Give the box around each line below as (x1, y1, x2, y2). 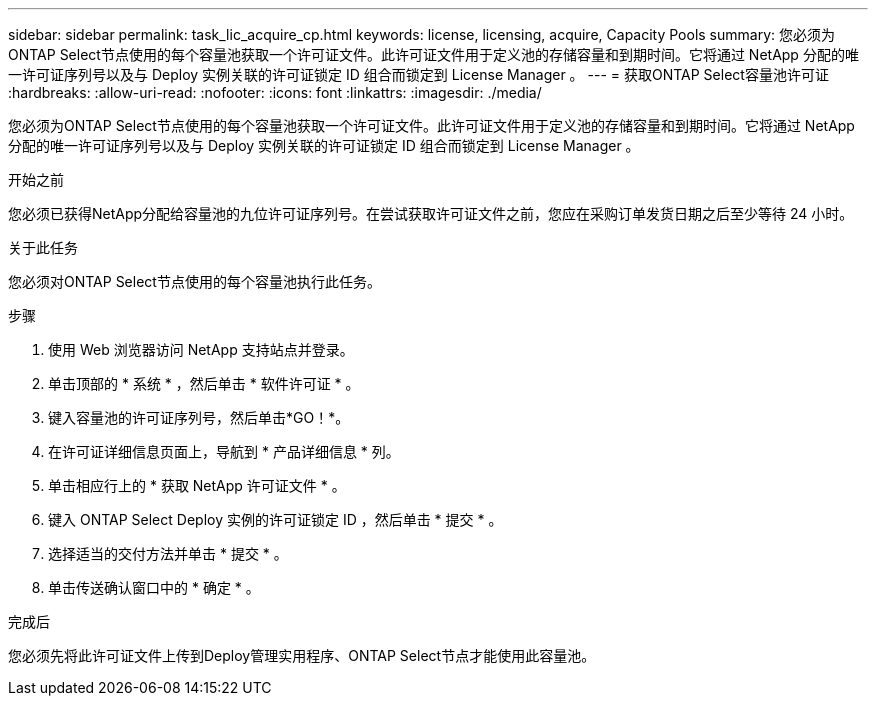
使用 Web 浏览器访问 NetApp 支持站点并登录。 (48, 341, 354, 358)
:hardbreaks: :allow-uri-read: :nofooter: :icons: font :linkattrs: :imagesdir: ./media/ (8, 84, 542, 101)
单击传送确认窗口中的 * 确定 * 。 (48, 579, 260, 596)
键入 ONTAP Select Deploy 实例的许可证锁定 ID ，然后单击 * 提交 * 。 (48, 511, 503, 528)
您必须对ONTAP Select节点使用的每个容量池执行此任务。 (8, 273, 381, 290)
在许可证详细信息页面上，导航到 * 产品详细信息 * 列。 (48, 443, 400, 460)
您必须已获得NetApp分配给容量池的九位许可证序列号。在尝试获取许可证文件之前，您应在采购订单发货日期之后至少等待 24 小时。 (8, 205, 854, 222)
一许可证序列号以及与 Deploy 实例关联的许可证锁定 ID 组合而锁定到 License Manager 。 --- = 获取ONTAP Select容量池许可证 (8, 66, 829, 83)
